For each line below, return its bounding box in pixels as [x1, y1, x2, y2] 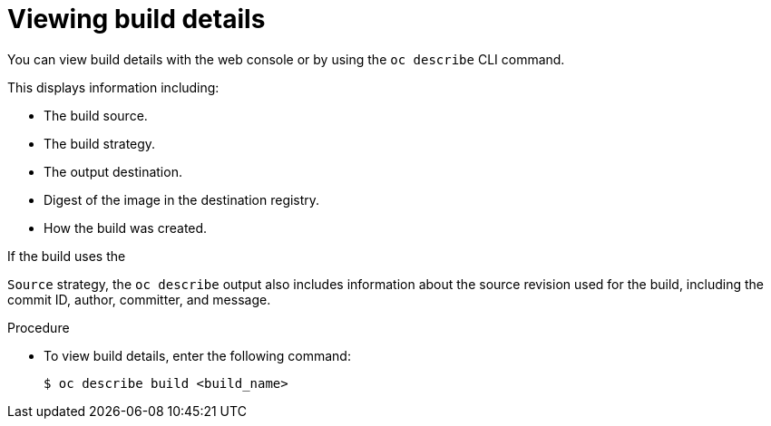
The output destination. [44, 163, 182, 179]
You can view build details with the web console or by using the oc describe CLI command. [7, 51, 565, 67]
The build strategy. [44, 135, 156, 151]
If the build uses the [7, 247, 126, 264]
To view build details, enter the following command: [44, 347, 351, 363]
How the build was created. [44, 219, 208, 236]
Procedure [7, 319, 70, 335]
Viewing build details [7, 4, 266, 34]
